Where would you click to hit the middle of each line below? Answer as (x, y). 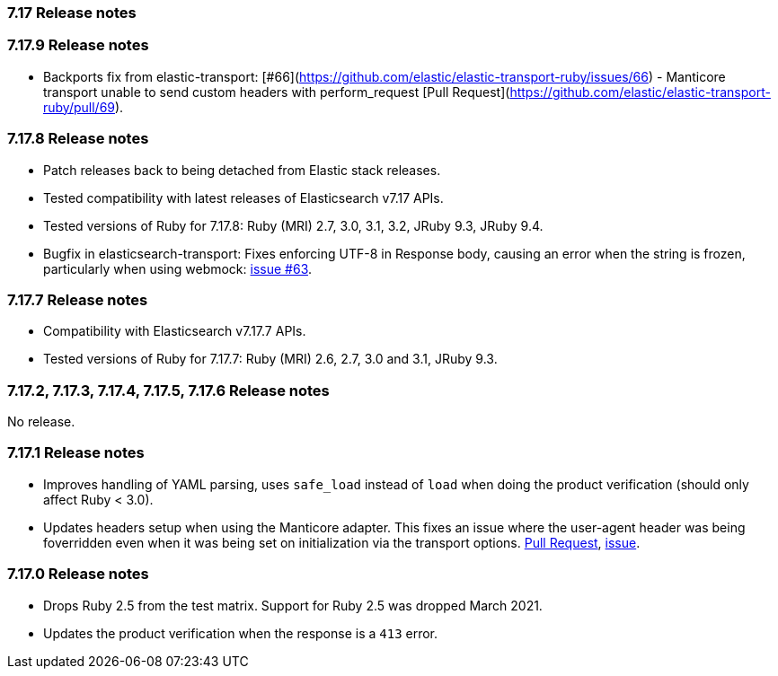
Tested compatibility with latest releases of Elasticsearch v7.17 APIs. (243, 198)
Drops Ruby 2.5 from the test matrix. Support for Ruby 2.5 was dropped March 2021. (293, 605)
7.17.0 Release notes (78, 574)
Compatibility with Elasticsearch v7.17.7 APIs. (175, 331)
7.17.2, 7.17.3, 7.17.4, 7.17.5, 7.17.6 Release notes (168, 390)
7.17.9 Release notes (78, 45)
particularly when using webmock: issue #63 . (178, 268)
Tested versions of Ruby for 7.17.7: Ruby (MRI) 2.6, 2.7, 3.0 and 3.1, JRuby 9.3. (270, 359)
